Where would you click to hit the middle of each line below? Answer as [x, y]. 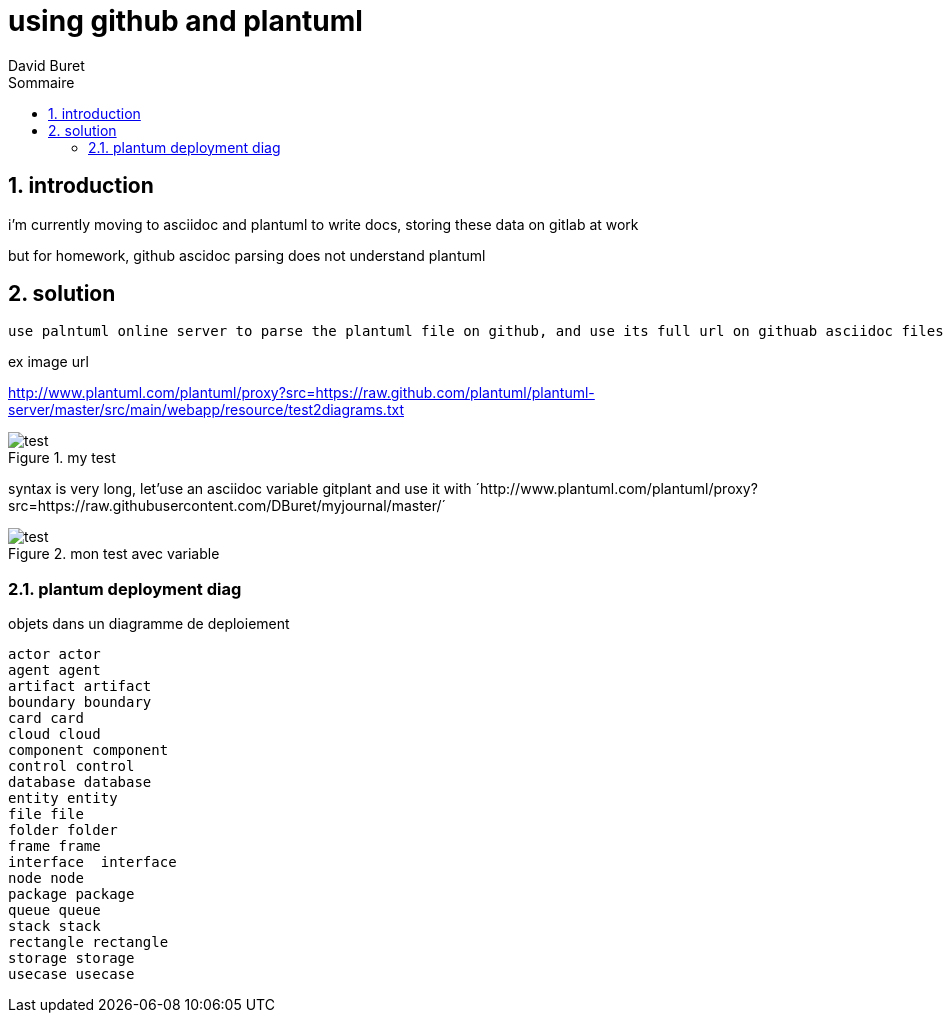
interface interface [92, 862]
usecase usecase [71, 974]
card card [46, 718]
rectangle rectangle [88, 942]
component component [88, 750]
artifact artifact [80, 686]
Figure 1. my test [62, 458]
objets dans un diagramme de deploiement [149, 624]
